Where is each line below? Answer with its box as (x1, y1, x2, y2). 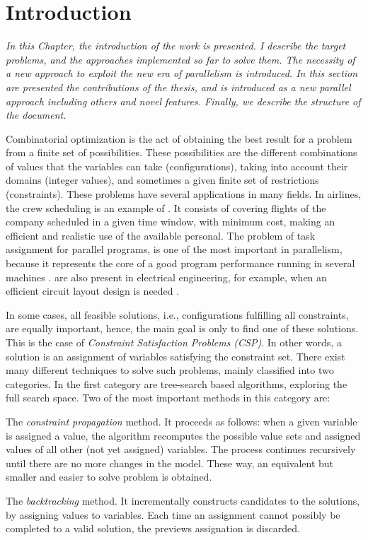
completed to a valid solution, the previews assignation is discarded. (6, 521, 300, 536)
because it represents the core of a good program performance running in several (6, 256, 355, 271)
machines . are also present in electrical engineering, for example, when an (6, 269, 327, 284)
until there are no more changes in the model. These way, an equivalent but (6, 455, 334, 470)
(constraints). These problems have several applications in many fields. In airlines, (6, 187, 362, 201)
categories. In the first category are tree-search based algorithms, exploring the (6, 376, 347, 391)
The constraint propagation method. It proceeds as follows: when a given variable (6, 413, 357, 428)
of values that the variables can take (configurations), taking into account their (6, 158, 348, 173)
